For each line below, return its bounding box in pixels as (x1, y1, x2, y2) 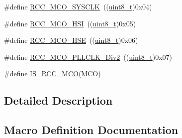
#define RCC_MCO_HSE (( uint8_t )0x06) (4, 35, 138, 45)
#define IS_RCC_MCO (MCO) (4, 68, 101, 79)
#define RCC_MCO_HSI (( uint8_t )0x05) (4, 18, 136, 28)
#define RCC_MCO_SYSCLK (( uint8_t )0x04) (4, 1, 152, 11)
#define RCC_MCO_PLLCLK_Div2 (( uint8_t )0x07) (4, 51, 173, 62)
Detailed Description (4, 93, 113, 108)
